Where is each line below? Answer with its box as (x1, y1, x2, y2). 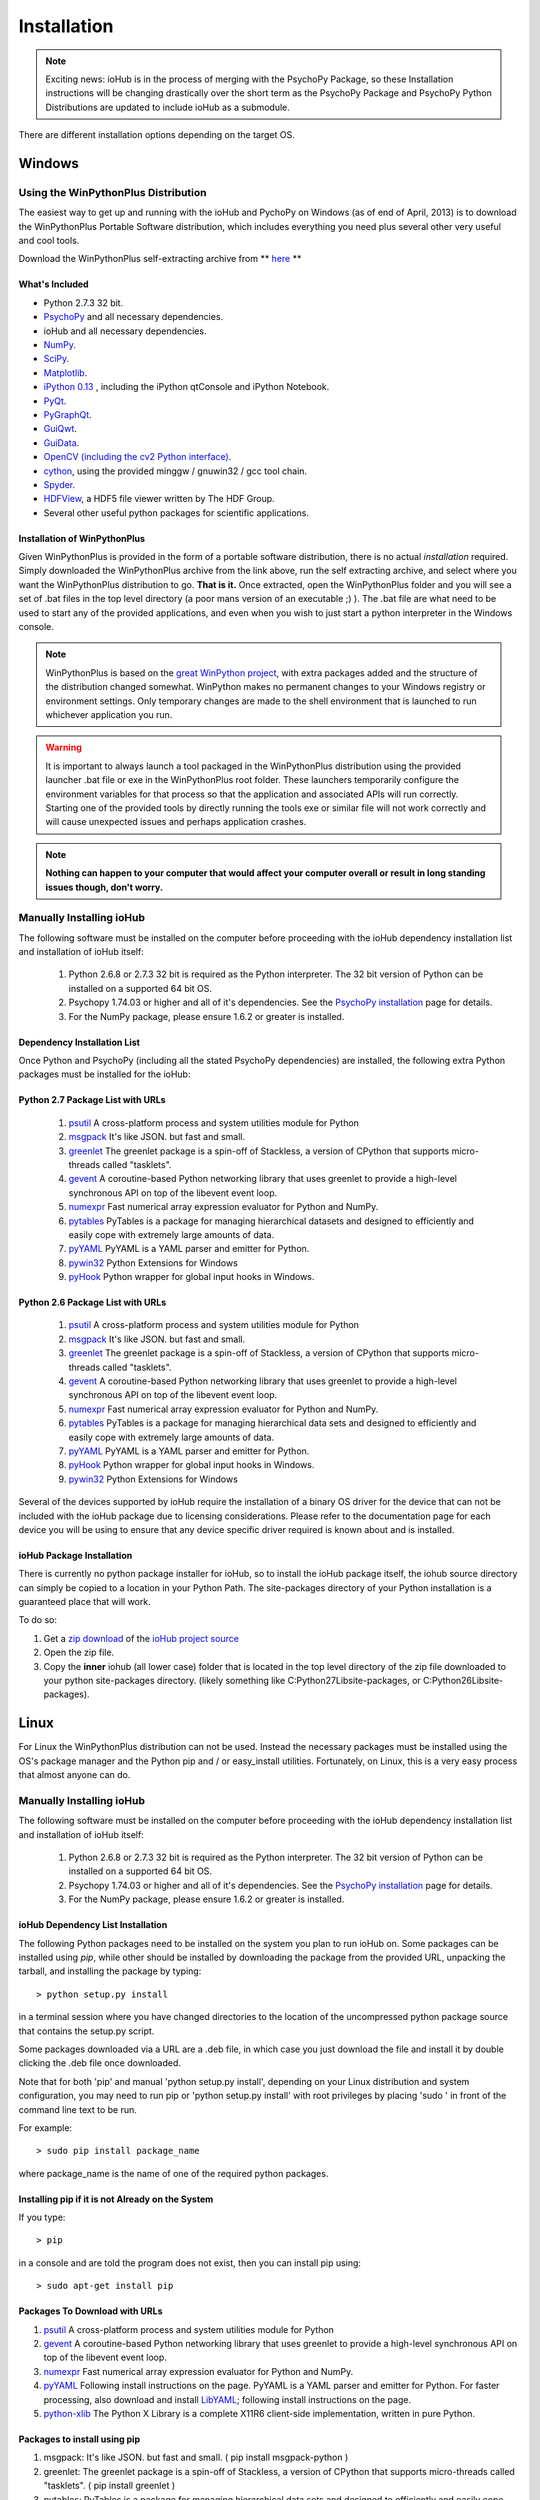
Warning (45, 741, 82, 754)
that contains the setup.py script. (18, 2025, 155, 2037)
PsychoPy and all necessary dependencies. (43, 311, 224, 323)
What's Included (18, 278, 89, 290)
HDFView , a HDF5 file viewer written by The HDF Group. (43, 493, 275, 505)
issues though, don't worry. (45, 881, 164, 893)
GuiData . (43, 436, 80, 449)
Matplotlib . (43, 366, 88, 379)
